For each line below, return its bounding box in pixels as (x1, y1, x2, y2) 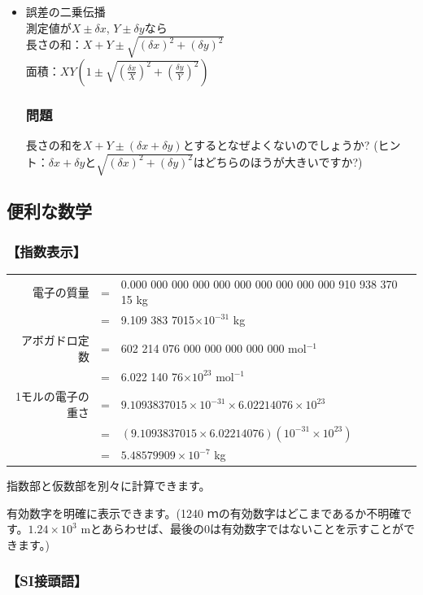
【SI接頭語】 (7, 571, 88, 591)
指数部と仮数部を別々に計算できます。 (7, 477, 211, 494)
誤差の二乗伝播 (25, 3, 106, 20)
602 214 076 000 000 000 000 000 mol (120, 339, 307, 356)
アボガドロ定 (20, 332, 89, 349)
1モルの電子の (15, 388, 89, 405)
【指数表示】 (7, 241, 87, 261)
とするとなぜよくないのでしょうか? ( (182, 136, 378, 153)
